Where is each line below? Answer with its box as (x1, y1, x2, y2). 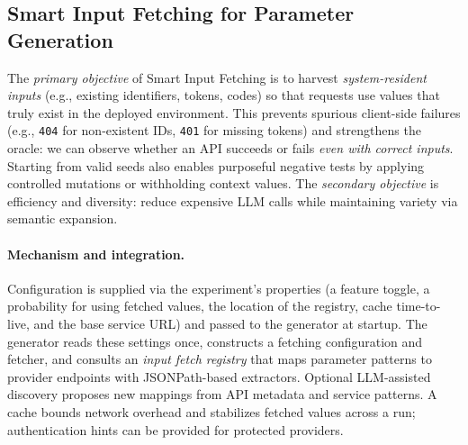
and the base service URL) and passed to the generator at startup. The (33, 313, 427, 332)
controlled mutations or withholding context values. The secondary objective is (7, 174, 439, 193)
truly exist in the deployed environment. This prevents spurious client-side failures (7, 103, 461, 122)
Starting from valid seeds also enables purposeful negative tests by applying (7, 156, 425, 175)
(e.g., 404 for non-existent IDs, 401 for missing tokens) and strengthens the (7, 121, 421, 140)
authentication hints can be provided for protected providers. (7, 420, 344, 439)
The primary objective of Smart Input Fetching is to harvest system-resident (7, 68, 427, 86)
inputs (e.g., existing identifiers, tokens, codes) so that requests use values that (7, 86, 440, 104)
